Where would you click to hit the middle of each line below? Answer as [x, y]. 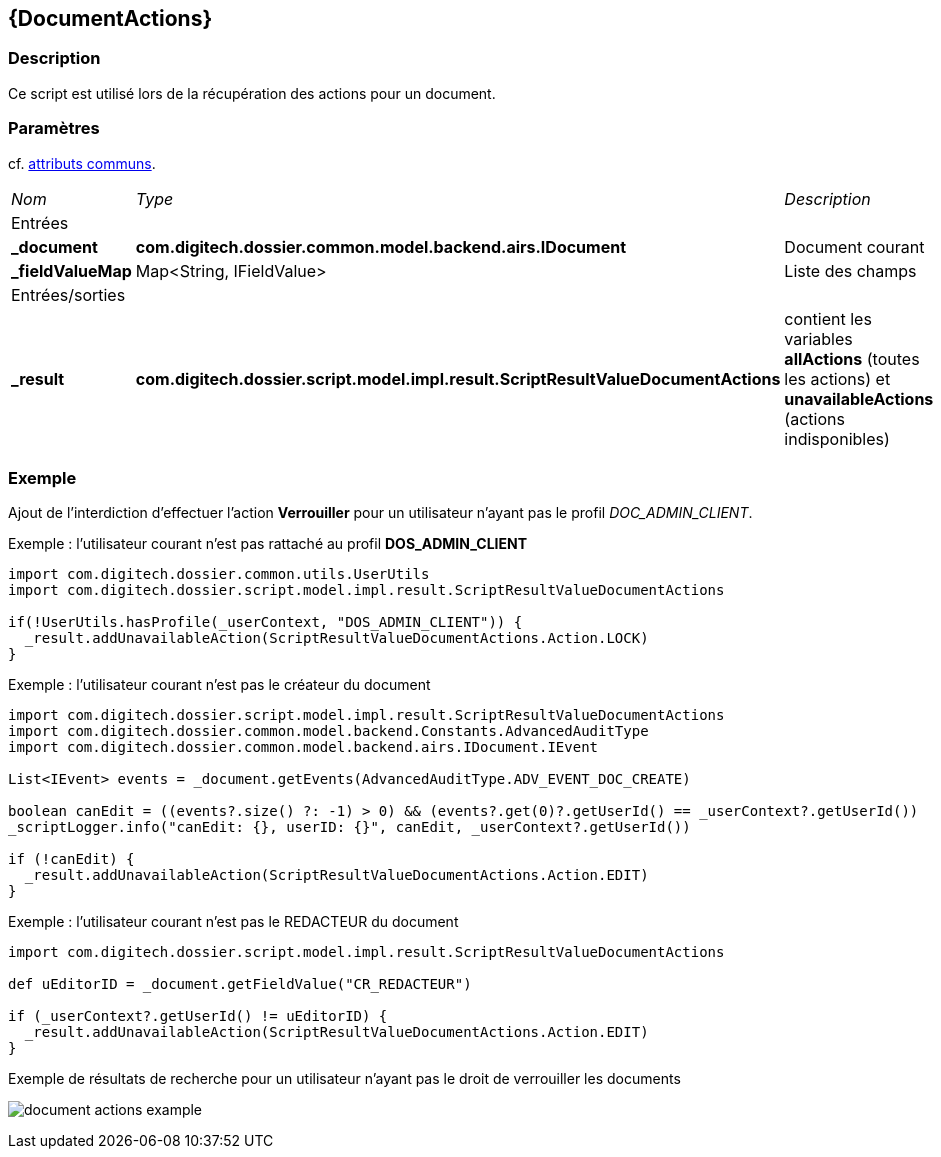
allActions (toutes [852, 358]
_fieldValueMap [71, 270]
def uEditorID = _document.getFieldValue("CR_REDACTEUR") [240, 984]
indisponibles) [837, 438]
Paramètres [54, 128]
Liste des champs [850, 270]
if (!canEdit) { [71, 859]
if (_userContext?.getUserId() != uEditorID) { [198, 1016]
